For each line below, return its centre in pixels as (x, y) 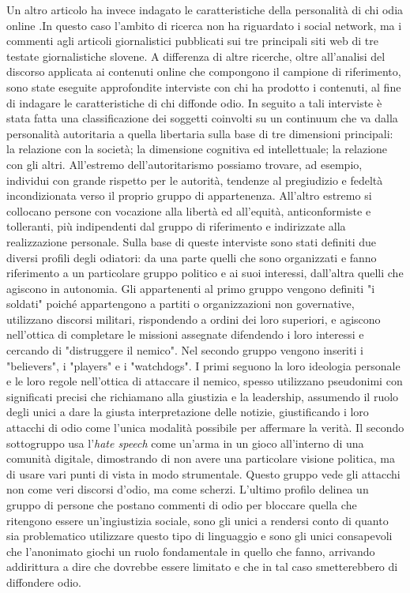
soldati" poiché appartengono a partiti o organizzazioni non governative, (181, 304)
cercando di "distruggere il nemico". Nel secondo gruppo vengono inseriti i (185, 350)
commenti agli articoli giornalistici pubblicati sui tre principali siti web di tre (193, 41)
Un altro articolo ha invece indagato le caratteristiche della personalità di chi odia (205, 9)
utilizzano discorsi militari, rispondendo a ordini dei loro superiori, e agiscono (194, 319)
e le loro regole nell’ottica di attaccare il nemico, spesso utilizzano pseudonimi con (205, 381)
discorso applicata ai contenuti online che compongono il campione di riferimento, (204, 71)
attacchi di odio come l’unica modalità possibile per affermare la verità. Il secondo (205, 428)
